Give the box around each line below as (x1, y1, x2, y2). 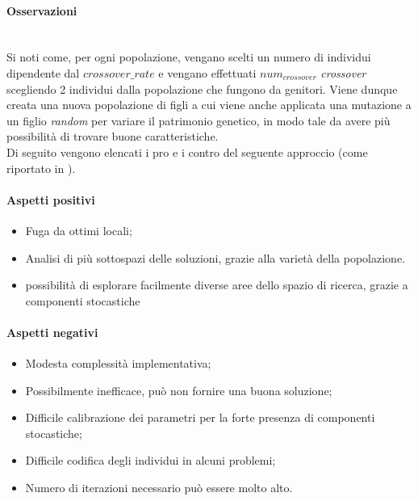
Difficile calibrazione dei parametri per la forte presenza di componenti (25, 409, 375, 426)
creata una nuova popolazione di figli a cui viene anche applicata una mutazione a (6, 96, 412, 113)
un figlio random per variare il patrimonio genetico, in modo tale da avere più (6, 112, 391, 128)
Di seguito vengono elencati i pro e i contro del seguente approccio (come (6, 143, 368, 160)
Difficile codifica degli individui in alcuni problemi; (25, 452, 276, 469)
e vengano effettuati (158, 64, 257, 81)
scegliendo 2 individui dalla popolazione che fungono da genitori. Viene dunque (6, 80, 398, 97)
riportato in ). (6, 159, 76, 176)
